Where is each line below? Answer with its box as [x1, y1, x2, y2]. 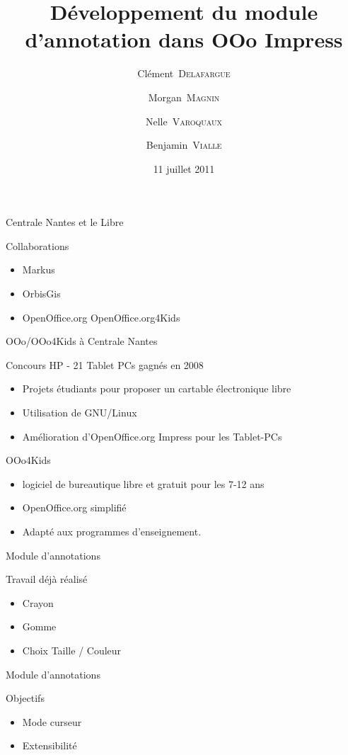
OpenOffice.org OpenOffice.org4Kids [22, 310, 180, 324]
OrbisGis [22, 286, 61, 301]
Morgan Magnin [148, 89, 220, 104]
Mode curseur [22, 714, 82, 729]
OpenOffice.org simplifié [22, 500, 127, 515]
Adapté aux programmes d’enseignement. [22, 524, 202, 538]
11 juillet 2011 [153, 161, 215, 176]
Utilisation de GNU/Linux [22, 405, 137, 420]
